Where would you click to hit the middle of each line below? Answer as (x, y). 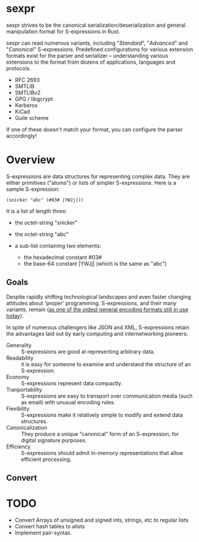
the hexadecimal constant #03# (63, 257)
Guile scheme (32, 117)
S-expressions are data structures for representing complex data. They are (98, 176)
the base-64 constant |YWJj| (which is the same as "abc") (95, 264)
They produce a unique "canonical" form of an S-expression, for (100, 433)
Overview (31, 160)
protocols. (19, 68)
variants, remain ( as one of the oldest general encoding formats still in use (97, 309)
